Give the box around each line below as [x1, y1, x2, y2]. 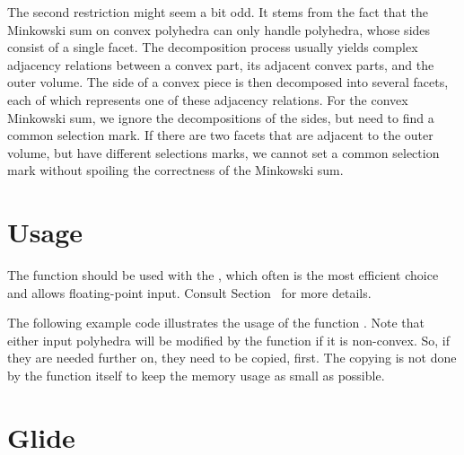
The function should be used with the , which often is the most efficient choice [7, 266, 439, 284]
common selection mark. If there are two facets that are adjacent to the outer [7, 126, 433, 144]
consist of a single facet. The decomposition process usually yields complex [7, 38, 418, 57]
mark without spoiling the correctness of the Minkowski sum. [7, 161, 344, 179]
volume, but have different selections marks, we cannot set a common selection [7, 143, 440, 162]
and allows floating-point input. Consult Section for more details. [7, 283, 372, 302]
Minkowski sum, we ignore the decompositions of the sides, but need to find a [7, 108, 434, 127]
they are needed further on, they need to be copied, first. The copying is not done [7, 348, 457, 367]
